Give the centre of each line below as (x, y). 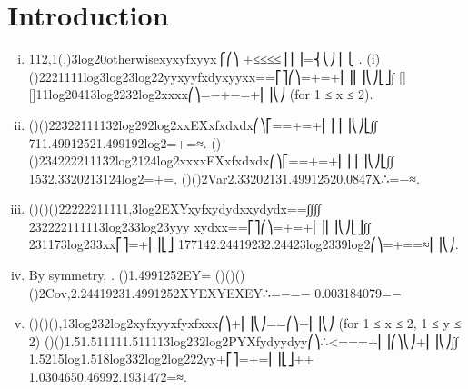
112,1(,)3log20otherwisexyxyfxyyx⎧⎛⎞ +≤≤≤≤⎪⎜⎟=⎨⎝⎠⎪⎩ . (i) (204, 59)
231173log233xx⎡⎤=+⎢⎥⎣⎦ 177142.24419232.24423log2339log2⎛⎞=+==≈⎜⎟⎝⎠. (244, 244)
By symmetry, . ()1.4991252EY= (120, 275)
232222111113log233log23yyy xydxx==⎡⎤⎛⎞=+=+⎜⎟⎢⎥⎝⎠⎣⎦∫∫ (199, 226)
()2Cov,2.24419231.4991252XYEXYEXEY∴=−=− (169, 292)
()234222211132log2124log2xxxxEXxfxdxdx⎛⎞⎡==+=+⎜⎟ (189, 160)
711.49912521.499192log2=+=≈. (118, 142)
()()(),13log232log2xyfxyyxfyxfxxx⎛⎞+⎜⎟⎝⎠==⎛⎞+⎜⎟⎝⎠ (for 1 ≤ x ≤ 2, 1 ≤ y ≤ (245, 323)
